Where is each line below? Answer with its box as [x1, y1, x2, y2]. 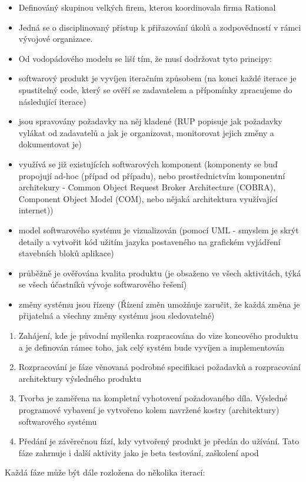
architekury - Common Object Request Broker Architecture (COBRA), [18, 181, 276, 193]
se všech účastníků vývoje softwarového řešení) [18, 278, 187, 290]
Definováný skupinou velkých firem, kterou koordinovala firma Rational [18, 1, 276, 13]
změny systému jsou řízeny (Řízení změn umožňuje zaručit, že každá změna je [18, 298, 300, 310]
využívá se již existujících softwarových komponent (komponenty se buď [18, 157, 278, 170]
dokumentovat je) [18, 138, 82, 150]
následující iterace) [18, 95, 87, 107]
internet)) [18, 204, 54, 216]
